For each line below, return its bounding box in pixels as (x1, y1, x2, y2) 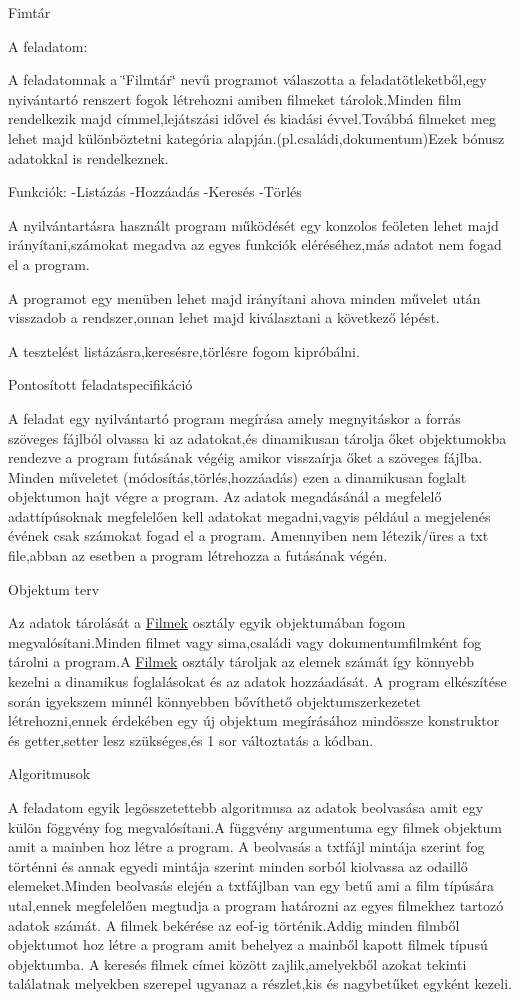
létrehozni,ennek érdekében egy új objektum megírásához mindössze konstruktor (8, 710, 500, 731)
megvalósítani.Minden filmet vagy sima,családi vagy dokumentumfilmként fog (8, 631, 482, 652)
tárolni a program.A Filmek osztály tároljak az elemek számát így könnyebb (8, 651, 475, 672)
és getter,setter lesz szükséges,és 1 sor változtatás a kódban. (8, 729, 374, 750)
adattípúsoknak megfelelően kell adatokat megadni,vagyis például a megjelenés (8, 505, 491, 526)
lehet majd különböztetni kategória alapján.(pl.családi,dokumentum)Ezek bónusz (8, 127, 505, 148)
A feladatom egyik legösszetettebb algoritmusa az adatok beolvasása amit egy (8, 797, 484, 817)
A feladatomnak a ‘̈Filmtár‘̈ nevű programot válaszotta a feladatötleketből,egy (8, 69, 487, 90)
